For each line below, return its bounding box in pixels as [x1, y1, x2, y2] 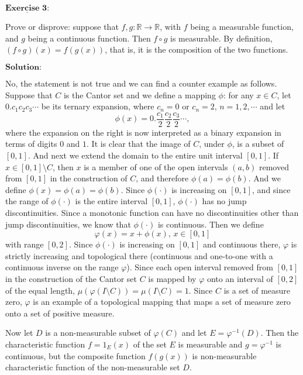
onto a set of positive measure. [5, 307, 115, 319]
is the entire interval [75, 195, 148, 207]
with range [5, 238, 44, 250]
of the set [133, 338, 167, 350]
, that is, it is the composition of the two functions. [105, 43, 288, 56]
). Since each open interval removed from [126, 261, 273, 273]
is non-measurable [192, 349, 257, 362]
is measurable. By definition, [170, 32, 273, 44]
